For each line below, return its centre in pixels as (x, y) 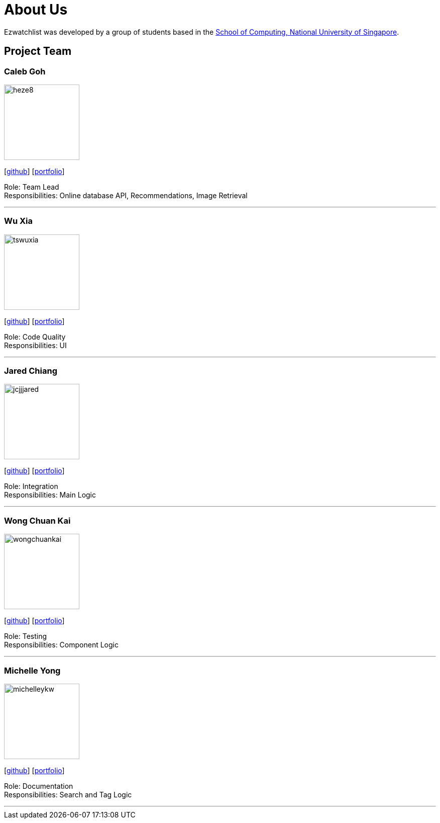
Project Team (38, 51)
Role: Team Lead (32, 187)
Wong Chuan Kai (37, 520)
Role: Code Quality (35, 337)
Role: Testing (26, 636)
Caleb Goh (25, 71)
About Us (36, 10)
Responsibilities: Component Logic (61, 645)
